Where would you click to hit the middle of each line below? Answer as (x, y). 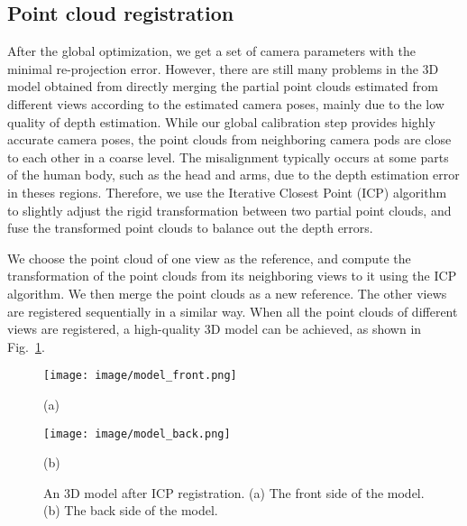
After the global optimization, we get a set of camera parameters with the (211, 51)
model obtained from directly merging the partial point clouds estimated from (223, 86)
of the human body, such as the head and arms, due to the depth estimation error (233, 175)
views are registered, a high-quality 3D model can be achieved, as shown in (215, 329)
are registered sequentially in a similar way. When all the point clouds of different (233, 311)
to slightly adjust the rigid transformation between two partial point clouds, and (229, 210)
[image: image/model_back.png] (137, 434)
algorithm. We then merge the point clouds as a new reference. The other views (227, 293)
